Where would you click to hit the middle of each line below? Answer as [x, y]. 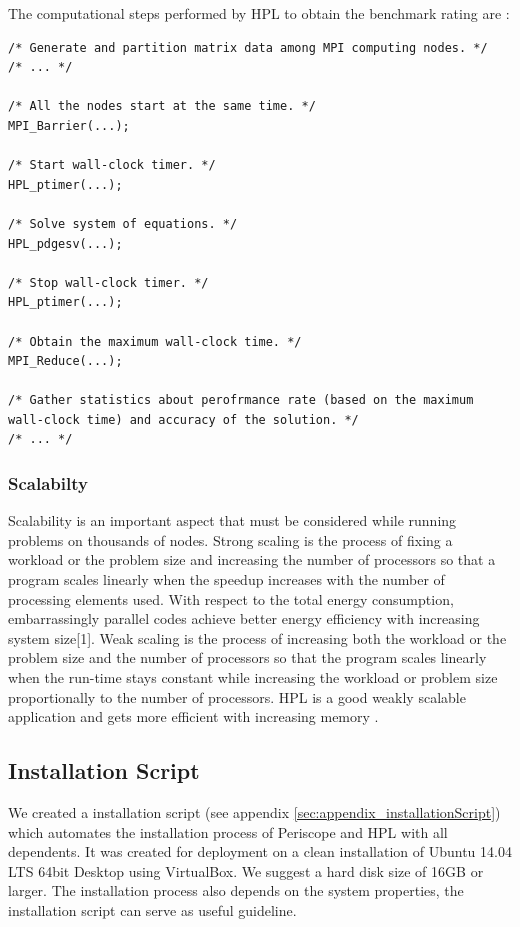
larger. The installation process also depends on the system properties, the [236, 890]
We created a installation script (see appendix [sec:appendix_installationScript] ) [254, 812]
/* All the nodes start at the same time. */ [162, 106]
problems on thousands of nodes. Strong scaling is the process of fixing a [230, 539]
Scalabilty [48, 482]
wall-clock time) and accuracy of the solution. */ [183, 419]
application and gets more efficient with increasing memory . [193, 716]
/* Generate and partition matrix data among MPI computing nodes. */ [248, 47]
